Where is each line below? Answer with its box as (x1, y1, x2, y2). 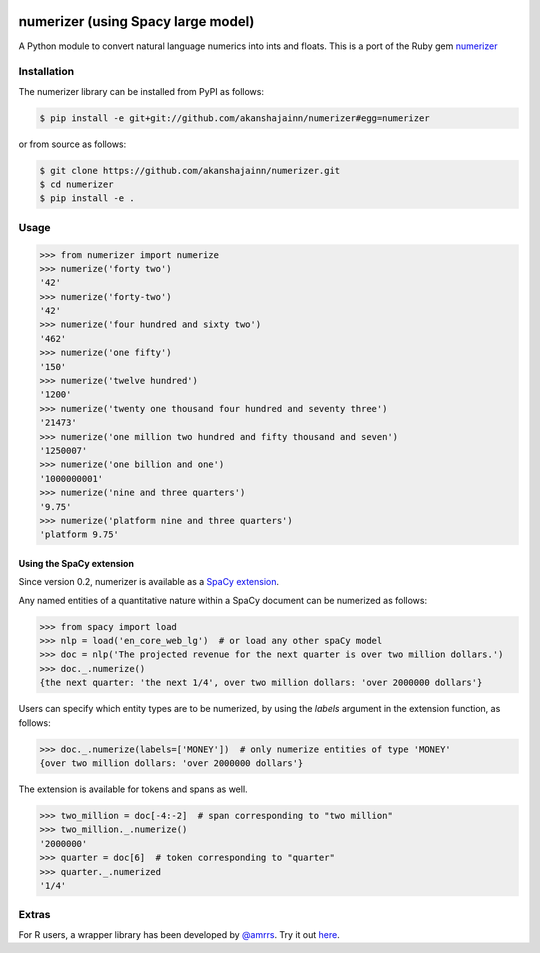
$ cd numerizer (39, 179, 114, 190)
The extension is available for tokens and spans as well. (18, 783, 249, 795)
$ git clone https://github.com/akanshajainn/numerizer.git (39, 165, 341, 176)
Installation (18, 65, 75, 79)
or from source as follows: (18, 138, 127, 150)
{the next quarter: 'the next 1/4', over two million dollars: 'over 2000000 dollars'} (39, 677, 483, 689)
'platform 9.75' (39, 529, 120, 540)
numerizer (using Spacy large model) (18, 13, 255, 30)
